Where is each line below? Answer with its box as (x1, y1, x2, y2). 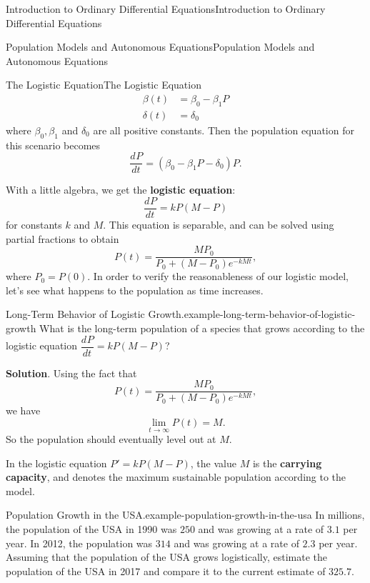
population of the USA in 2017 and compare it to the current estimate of (6, 563, 326, 578)
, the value (190, 455, 236, 470)
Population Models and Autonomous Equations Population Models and (6, 39, 315, 54)
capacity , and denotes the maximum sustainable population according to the (6, 469, 346, 484)
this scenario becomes (6, 137, 101, 152)
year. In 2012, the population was (6, 535, 153, 550)
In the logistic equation (6, 455, 107, 470)
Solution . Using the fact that (6, 365, 137, 380)
